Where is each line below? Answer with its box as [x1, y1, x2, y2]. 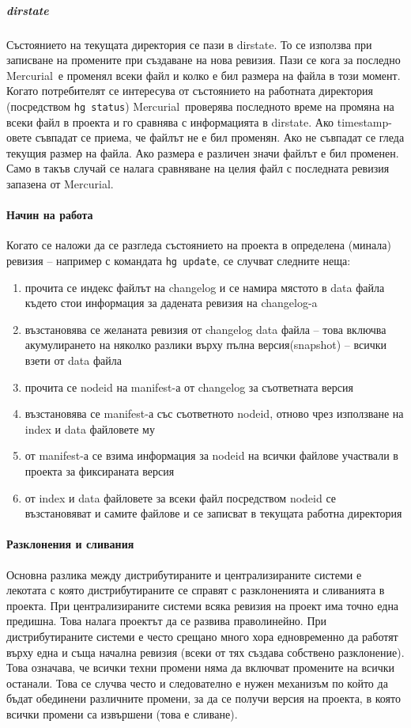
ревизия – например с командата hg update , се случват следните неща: [6, 252, 351, 268]
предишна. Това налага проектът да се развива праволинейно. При [6, 612, 327, 629]
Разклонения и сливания [6, 536, 134, 552]
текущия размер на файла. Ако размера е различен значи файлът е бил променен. [6, 144, 399, 161]
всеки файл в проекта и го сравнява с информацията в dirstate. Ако [6, 113, 334, 130]
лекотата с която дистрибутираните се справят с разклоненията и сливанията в [6, 582, 385, 598]
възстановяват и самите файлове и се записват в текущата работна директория [25, 505, 402, 521]
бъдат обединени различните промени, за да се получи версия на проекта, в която [6, 690, 401, 707]
